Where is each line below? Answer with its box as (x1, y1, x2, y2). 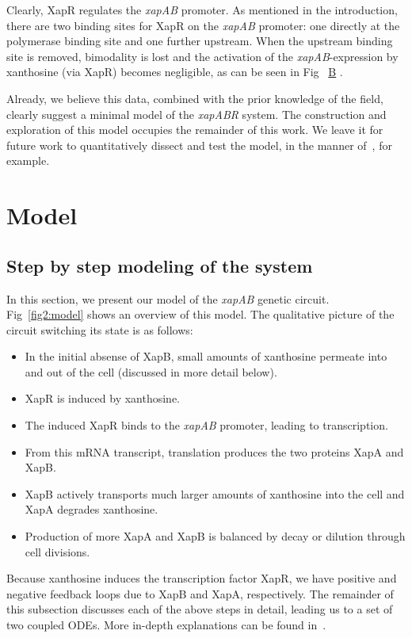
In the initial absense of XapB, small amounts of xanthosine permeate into (25, 348, 387, 365)
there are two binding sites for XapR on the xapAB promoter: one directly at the (6, 17, 400, 33)
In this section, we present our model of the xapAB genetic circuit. (6, 290, 330, 307)
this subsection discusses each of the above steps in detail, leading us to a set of (6, 601, 393, 617)
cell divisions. (25, 543, 90, 560)
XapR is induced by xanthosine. (25, 390, 180, 407)
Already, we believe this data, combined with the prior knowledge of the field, (6, 90, 383, 106)
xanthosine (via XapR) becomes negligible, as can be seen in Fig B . (6, 63, 343, 80)
